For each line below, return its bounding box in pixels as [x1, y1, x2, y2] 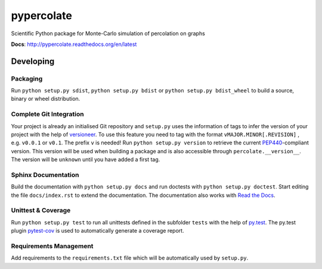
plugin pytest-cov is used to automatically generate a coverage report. [11, 227, 184, 234]
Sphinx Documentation [11, 171, 79, 179]
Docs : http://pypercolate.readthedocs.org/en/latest [11, 41, 137, 48]
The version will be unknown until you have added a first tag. [11, 156, 160, 163]
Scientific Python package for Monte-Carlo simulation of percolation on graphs [11, 30, 205, 37]
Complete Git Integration [11, 110, 84, 119]
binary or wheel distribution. [11, 95, 80, 103]
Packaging [11, 75, 43, 83]
